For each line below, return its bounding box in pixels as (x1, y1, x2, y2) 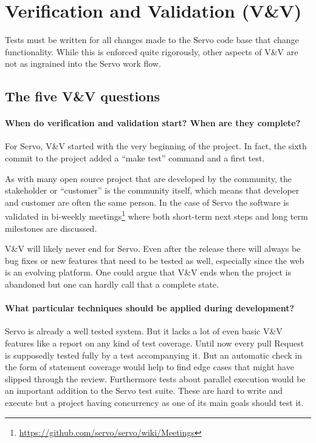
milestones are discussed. (5, 221, 97, 234)
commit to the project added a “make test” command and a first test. (5, 152, 265, 164)
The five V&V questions (5, 87, 160, 106)
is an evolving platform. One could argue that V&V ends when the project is (5, 266, 291, 279)
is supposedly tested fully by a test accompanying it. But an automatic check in (5, 348, 303, 361)
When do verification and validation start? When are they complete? (5, 117, 301, 129)
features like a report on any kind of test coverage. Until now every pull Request (5, 337, 304, 350)
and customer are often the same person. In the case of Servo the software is (5, 195, 289, 208)
